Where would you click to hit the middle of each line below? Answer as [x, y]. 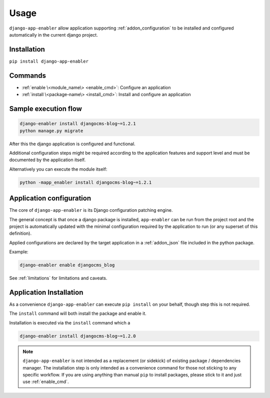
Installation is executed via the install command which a [70, 322]
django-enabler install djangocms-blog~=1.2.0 [78, 336]
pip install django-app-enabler [49, 61]
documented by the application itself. [47, 160]
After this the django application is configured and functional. [72, 144]
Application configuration [50, 198]
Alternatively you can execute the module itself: [58, 169]
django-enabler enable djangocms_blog [67, 265]
